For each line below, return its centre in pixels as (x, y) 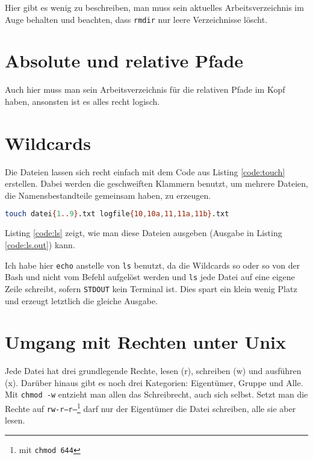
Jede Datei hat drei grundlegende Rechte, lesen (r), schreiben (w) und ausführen (153, 371)
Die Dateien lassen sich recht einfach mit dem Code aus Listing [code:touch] (145, 171)
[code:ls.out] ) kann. (40, 244)
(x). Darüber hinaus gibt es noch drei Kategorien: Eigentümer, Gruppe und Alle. (154, 382)
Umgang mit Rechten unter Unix (146, 342)
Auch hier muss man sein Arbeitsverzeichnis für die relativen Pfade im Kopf (145, 89)
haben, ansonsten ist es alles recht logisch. (82, 101)
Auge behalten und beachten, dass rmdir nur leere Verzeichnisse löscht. (136, 19)
